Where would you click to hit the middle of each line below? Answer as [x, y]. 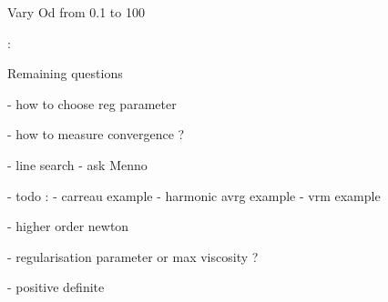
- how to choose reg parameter [92, 103]
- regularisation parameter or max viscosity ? [133, 256]
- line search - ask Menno [77, 164]
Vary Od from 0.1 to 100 [76, 12]
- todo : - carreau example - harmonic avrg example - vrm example [194, 195]
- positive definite [56, 287]
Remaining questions [65, 73]
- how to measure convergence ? [96, 134]
